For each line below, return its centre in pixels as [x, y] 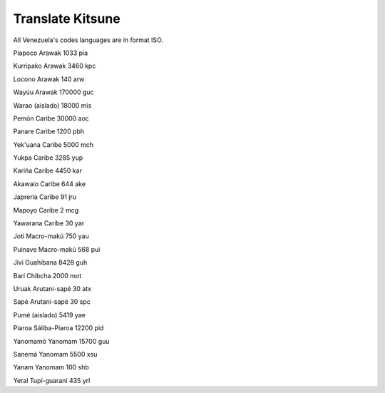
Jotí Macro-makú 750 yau [51, 236]
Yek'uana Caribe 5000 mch [53, 144]
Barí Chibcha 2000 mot [47, 275]
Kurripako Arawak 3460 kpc [55, 66]
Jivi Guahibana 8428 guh [50, 262]
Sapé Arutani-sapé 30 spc [52, 302]
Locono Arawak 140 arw [49, 79]
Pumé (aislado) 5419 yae [49, 315]
